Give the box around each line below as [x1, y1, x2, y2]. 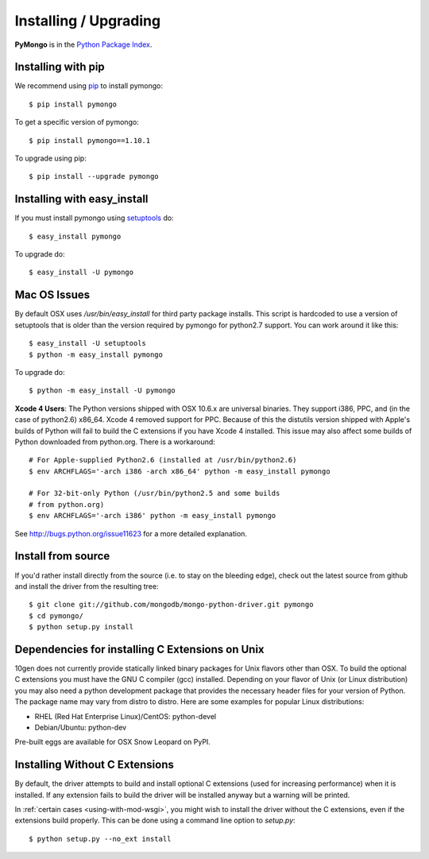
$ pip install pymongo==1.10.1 [29, 136, 151, 145]
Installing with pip [14, 60, 105, 74]
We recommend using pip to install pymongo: [14, 81, 163, 91]
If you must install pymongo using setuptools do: [14, 213, 174, 222]
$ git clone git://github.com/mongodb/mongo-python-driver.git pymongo [29, 600, 314, 609]
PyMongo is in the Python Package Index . [14, 40, 153, 49]
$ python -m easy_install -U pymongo [29, 386, 176, 395]
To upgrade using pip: [14, 153, 87, 163]
